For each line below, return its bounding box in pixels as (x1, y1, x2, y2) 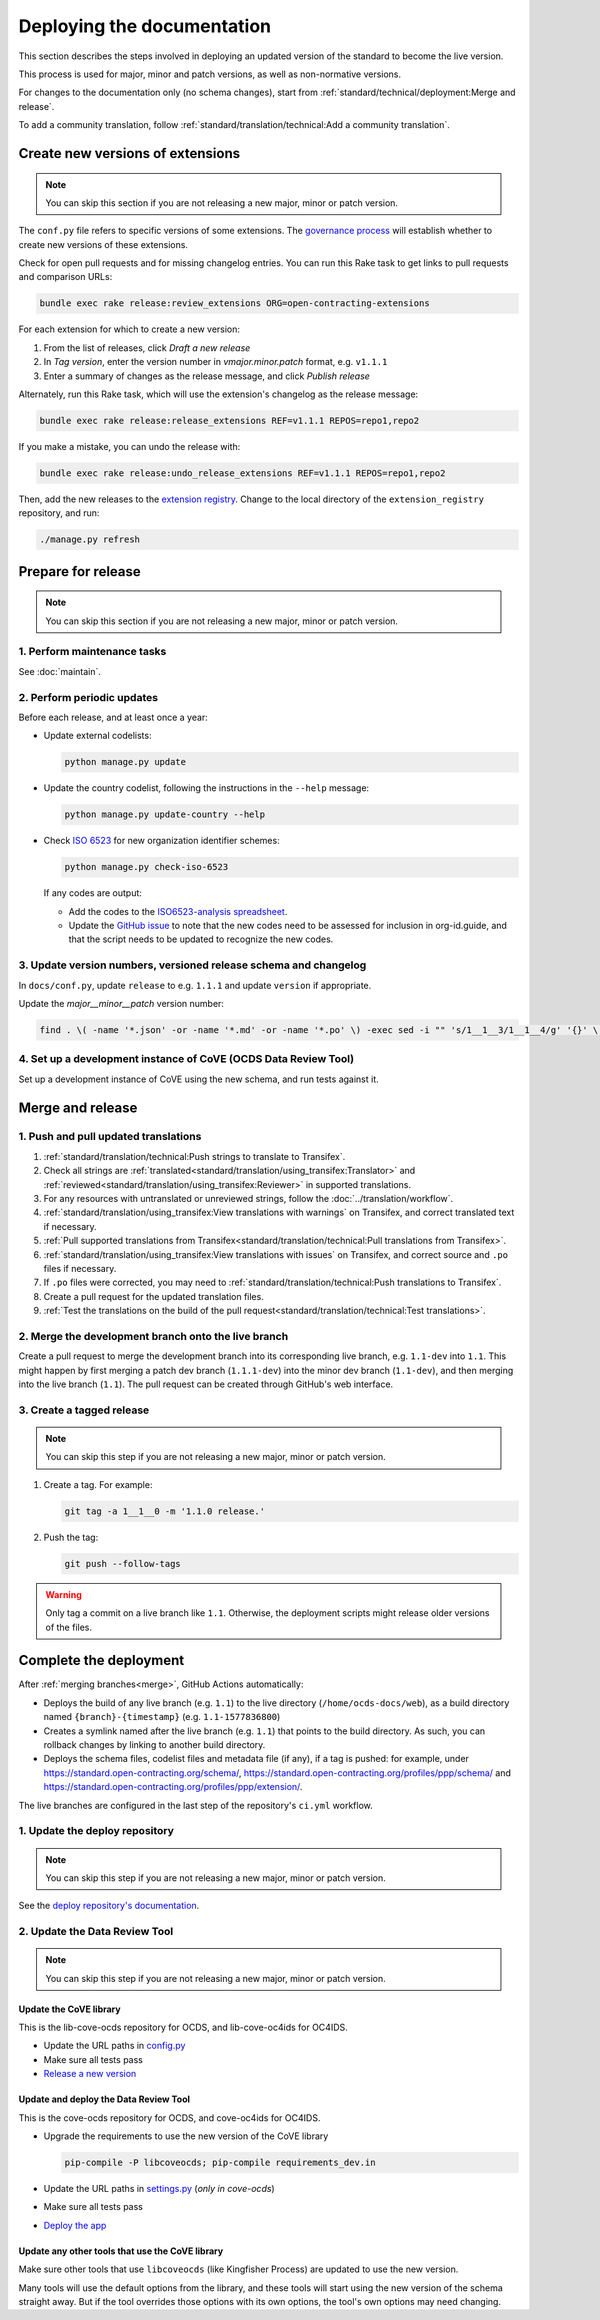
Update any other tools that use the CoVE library (18, 2245, 224, 2257)
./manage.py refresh (39, 534, 140, 545)
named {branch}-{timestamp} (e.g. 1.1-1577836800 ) (43, 1711, 281, 1723)
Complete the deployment (18, 1652, 185, 1669)
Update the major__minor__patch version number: (18, 997, 225, 1009)
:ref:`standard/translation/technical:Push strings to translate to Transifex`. (43, 1150, 346, 1162)
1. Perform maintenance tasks (18, 645, 167, 659)
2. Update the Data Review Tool (18, 1925, 174, 1939)
